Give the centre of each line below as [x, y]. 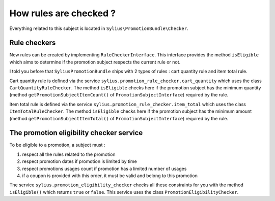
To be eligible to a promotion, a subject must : [57, 145]
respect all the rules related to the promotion [69, 154]
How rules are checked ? [63, 13]
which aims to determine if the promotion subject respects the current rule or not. [95, 62]
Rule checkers [33, 43]
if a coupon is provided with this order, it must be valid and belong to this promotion [110, 176]
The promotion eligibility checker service [76, 133]
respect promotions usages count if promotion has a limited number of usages [104, 169]
